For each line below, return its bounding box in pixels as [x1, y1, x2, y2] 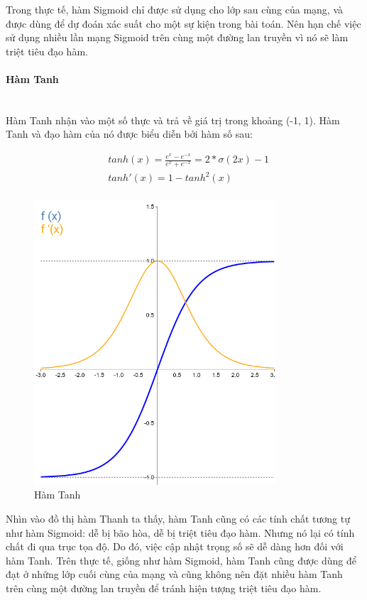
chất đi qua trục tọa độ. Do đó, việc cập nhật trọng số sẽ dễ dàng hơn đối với [6, 539, 344, 554]
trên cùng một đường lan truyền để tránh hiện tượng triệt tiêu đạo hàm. [6, 581, 322, 596]
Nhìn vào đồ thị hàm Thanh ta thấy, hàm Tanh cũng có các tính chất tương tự [6, 511, 350, 526]
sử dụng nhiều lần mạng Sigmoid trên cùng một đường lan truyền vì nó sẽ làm [6, 30, 349, 45]
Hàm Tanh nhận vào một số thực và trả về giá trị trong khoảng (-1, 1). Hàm [6, 112, 340, 127]
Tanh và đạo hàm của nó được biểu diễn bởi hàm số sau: [6, 126, 253, 141]
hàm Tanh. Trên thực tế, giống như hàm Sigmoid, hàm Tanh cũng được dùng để [6, 552, 356, 567]
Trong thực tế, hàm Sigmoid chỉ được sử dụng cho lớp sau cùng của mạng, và [6, 2, 344, 16]
